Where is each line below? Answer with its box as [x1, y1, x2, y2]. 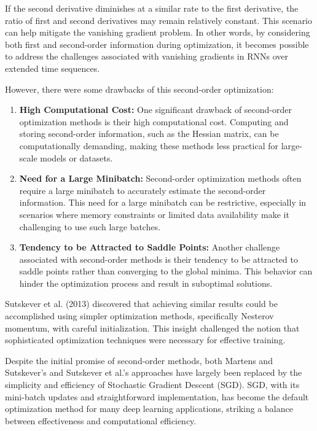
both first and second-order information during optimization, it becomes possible [5, 37, 309, 50]
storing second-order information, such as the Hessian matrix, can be [19, 127, 279, 140]
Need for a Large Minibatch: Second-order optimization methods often [19, 172, 302, 185]
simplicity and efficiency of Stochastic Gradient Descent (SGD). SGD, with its [5, 378, 300, 391]
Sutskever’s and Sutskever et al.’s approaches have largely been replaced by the [5, 366, 302, 379]
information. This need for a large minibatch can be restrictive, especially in [19, 196, 307, 209]
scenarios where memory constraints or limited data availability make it [19, 208, 289, 220]
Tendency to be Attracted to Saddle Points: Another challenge [19, 241, 280, 254]
